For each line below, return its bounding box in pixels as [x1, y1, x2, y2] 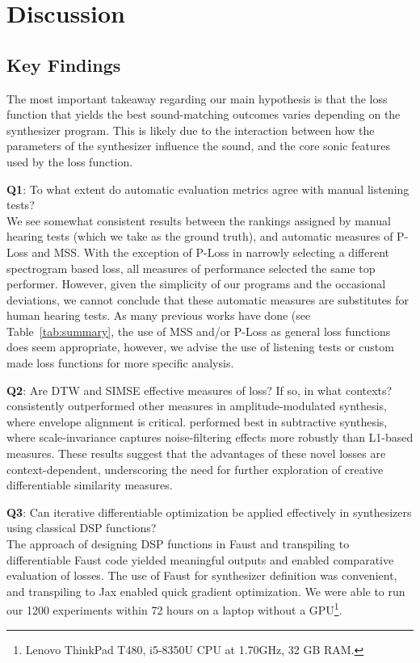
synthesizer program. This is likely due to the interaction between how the [6, 121, 375, 138]
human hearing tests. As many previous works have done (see [6, 307, 311, 324]
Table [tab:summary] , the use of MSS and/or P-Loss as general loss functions [6, 322, 391, 339]
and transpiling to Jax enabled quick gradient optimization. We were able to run [6, 582, 405, 599]
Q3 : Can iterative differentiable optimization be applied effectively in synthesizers [6, 503, 412, 520]
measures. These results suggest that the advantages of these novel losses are [6, 445, 386, 462]
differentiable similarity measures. [6, 476, 173, 493]
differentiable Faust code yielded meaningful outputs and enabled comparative [6, 551, 394, 568]
